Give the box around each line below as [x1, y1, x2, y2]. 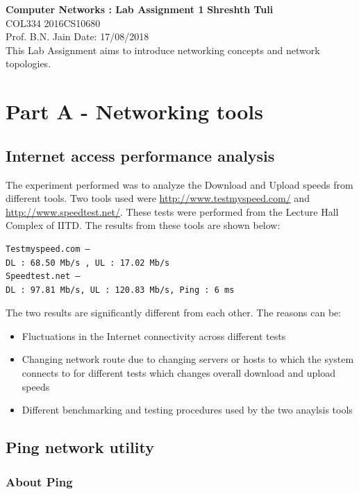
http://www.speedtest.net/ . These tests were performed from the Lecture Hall [6, 204, 339, 219]
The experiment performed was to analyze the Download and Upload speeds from [6, 177, 353, 191]
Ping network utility [6, 436, 154, 458]
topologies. [6, 56, 51, 71]
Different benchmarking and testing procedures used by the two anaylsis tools [22, 402, 353, 417]
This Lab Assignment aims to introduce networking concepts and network [6, 42, 320, 57]
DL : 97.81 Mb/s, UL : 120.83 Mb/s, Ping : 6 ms [6, 284, 235, 295]
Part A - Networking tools [6, 97, 264, 126]
